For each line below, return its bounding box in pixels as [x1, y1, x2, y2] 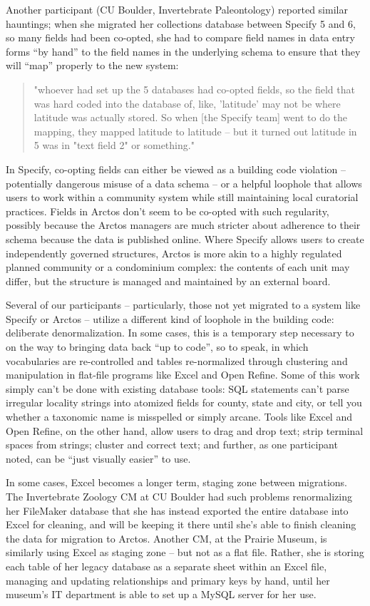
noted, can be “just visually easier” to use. [6, 451, 191, 466]
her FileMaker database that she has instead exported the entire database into [6, 503, 349, 518]
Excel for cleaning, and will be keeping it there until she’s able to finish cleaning [6, 517, 356, 532]
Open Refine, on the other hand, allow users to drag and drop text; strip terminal [6, 423, 364, 438]
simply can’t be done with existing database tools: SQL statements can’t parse [6, 381, 349, 396]
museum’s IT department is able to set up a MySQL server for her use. [6, 587, 317, 602]
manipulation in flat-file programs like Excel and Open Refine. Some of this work [6, 367, 360, 382]
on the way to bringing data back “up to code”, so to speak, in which [6, 339, 309, 354]
